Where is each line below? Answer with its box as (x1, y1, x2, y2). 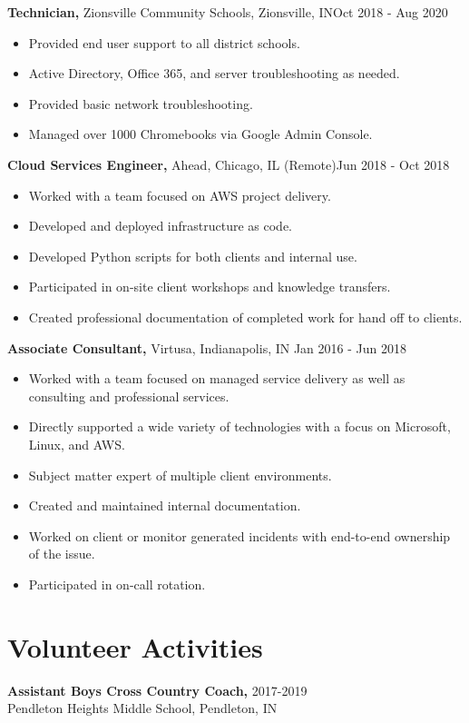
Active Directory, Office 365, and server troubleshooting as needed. (28, 64, 400, 83)
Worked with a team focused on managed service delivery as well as (28, 369, 405, 388)
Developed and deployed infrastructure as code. (28, 216, 293, 235)
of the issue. (28, 544, 95, 563)
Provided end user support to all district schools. (28, 33, 300, 52)
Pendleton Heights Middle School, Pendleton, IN (7, 698, 278, 718)
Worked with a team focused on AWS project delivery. (28, 185, 331, 204)
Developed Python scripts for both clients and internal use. (28, 246, 357, 265)
